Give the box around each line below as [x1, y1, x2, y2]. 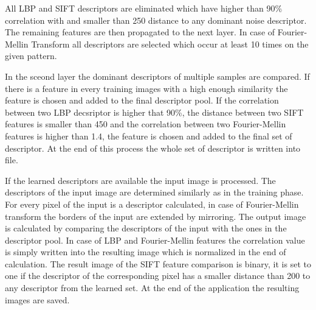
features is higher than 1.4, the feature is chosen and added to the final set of [5, 129, 292, 142]
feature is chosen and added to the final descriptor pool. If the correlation [5, 94, 279, 107]
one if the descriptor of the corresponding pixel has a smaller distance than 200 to [5, 269, 311, 282]
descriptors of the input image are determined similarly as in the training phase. [5, 186, 304, 199]
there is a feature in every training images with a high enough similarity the [5, 82, 288, 94]
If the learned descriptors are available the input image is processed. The [5, 174, 276, 186]
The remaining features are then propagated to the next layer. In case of [5, 26, 275, 38]
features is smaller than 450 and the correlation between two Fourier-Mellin [5, 118, 286, 130]
